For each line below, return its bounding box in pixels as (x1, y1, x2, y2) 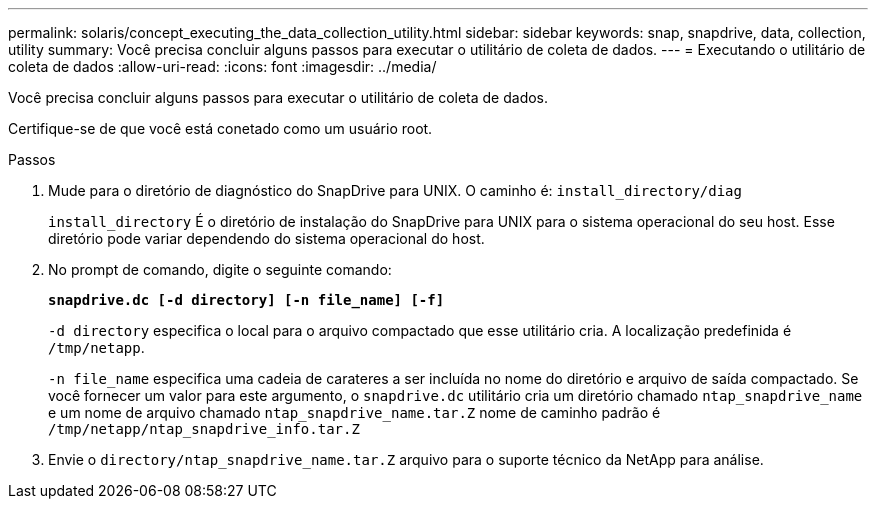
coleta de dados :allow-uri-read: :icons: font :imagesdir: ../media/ (8, 58, 437, 75)
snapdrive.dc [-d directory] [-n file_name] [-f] (48, 292, 445, 308)
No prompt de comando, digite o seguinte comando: (48, 261, 392, 278)
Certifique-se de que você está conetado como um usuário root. (8, 120, 433, 137)
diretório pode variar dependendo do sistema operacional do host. (48, 230, 485, 247)
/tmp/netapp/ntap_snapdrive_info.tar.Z (48, 421, 360, 437)
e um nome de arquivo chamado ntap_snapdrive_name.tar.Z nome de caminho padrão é (48, 404, 661, 421)
